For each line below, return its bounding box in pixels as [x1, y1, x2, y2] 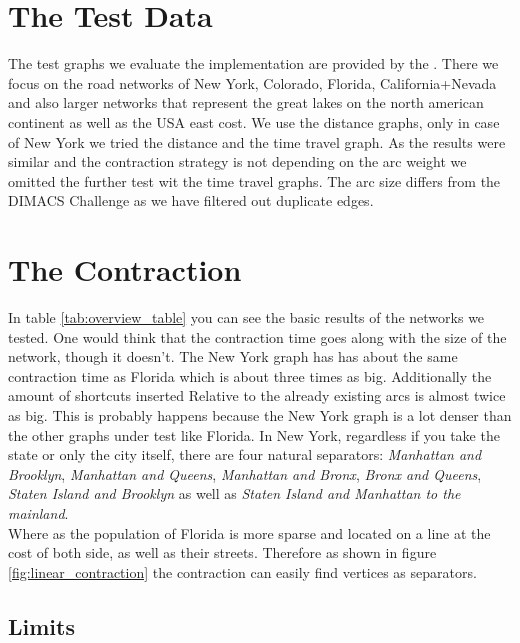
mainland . [8, 502, 69, 523]
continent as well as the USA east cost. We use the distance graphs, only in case [8, 111, 500, 132]
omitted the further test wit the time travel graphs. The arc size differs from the [8, 170, 501, 191]
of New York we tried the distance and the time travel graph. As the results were [8, 131, 506, 152]
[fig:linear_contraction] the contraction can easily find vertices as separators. [8, 561, 477, 582]
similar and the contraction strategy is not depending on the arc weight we [8, 151, 467, 172]
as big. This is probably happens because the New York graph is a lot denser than [8, 404, 512, 425]
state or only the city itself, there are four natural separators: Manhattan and [8, 444, 482, 465]
